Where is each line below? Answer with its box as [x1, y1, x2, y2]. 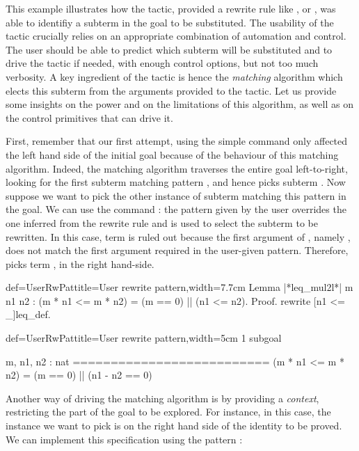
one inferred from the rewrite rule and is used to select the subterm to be [6, 215, 318, 230]
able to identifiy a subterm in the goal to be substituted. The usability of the [6, 15, 334, 29]
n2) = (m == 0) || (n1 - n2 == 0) [6, 367, 152, 382]
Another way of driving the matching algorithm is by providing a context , [6, 390, 319, 405]
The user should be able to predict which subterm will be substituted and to [6, 42, 333, 56]
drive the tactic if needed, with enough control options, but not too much [6, 56, 319, 70]
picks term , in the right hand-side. [6, 256, 154, 271]
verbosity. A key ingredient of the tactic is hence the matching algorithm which [6, 69, 343, 84]
